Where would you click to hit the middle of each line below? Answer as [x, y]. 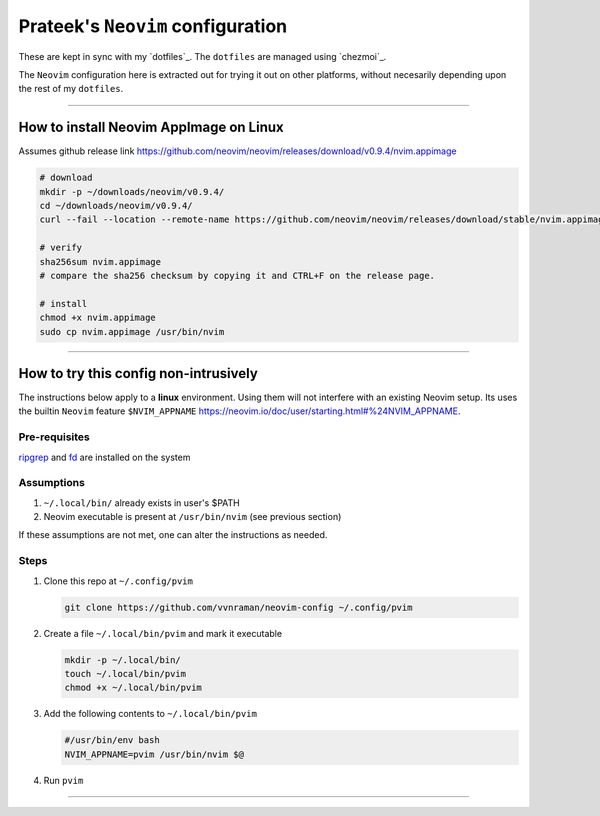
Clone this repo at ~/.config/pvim [118, 581]
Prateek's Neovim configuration [153, 26]
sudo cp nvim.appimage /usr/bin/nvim [132, 331]
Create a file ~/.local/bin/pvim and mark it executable [163, 633]
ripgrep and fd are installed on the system [104, 457]
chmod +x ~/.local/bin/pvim [133, 688]
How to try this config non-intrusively [138, 373]
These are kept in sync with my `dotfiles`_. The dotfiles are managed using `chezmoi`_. [202, 56]
